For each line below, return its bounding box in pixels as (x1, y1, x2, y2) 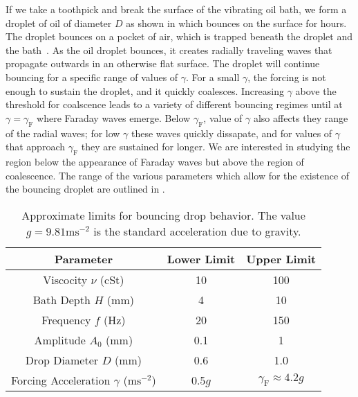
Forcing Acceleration (11, 371, 111, 388)
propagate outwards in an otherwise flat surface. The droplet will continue (6, 56, 320, 71)
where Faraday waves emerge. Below (37, 110, 191, 125)
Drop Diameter (25, 351, 99, 368)
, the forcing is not (247, 69, 326, 84)
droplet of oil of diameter (6, 15, 112, 30)
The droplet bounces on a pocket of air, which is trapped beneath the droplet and (6, 29, 353, 44)
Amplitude (34, 331, 86, 348)
